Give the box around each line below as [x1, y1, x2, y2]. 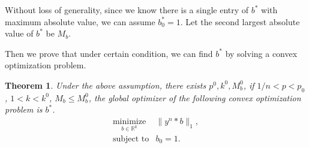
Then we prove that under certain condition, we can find [5, 47, 213, 59]
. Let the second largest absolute [180, 15, 300, 28]
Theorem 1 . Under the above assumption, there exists [5, 78, 206, 91]
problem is [5, 103, 43, 116]
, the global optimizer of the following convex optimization [88, 91, 301, 104]
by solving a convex [225, 47, 298, 59]
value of [5, 27, 34, 40]
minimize [112, 117, 146, 126]
